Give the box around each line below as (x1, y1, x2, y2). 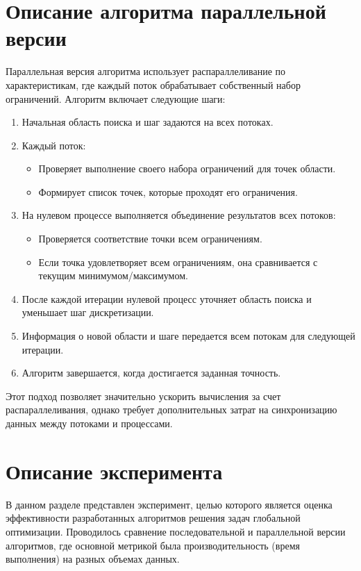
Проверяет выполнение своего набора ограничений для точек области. (38, 161, 336, 176)
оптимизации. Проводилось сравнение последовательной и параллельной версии (6, 524, 346, 538)
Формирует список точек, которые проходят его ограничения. (38, 184, 298, 199)
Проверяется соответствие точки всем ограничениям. (38, 231, 262, 246)
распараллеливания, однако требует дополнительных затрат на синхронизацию (6, 402, 337, 417)
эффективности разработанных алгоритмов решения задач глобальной (6, 511, 301, 525)
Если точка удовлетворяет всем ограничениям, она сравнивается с (38, 254, 318, 269)
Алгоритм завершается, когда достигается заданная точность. (22, 365, 281, 380)
